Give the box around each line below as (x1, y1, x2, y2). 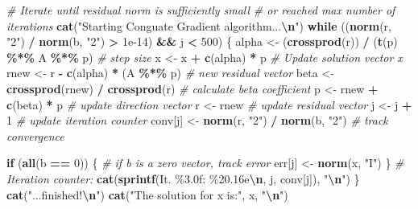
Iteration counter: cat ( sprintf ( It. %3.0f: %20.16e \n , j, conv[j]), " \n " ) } (6, 170, 360, 186)
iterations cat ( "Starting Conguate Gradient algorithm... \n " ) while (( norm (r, (6, 17, 391, 34)
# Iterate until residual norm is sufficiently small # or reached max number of (6, 2, 395, 18)
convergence (6, 127, 64, 144)
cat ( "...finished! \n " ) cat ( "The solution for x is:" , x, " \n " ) (6, 186, 288, 203)
